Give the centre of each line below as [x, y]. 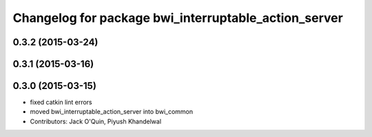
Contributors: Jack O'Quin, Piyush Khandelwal [96, 121]
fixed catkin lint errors [61, 102]
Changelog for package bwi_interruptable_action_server [178, 18]
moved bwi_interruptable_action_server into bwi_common [112, 112]
